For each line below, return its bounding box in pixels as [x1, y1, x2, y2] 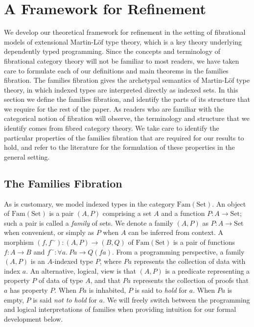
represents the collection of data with [134, 256, 246, 266]
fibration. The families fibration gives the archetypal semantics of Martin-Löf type [4, 75, 250, 85]
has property [10, 284, 48, 295]
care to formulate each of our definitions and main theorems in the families [4, 65, 229, 75]
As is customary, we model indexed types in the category [4, 198, 175, 209]
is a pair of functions [173, 237, 235, 247]
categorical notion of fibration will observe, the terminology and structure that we [4, 113, 250, 123]
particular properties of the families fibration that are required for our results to [4, 132, 244, 142]
